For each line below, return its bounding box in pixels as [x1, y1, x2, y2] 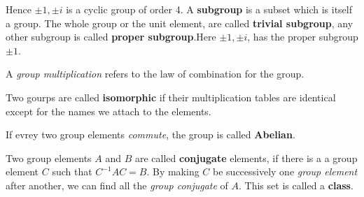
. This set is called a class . [239, 177, 353, 192]
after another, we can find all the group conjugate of [6, 177, 228, 192]
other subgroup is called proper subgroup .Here [6, 29, 216, 44]
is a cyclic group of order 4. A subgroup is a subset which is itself [66, 2, 352, 16]
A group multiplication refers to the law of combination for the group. [6, 66, 304, 81]
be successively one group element [213, 164, 358, 179]
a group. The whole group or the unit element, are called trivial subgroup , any [6, 15, 353, 30]
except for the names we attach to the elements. [6, 103, 211, 118]
